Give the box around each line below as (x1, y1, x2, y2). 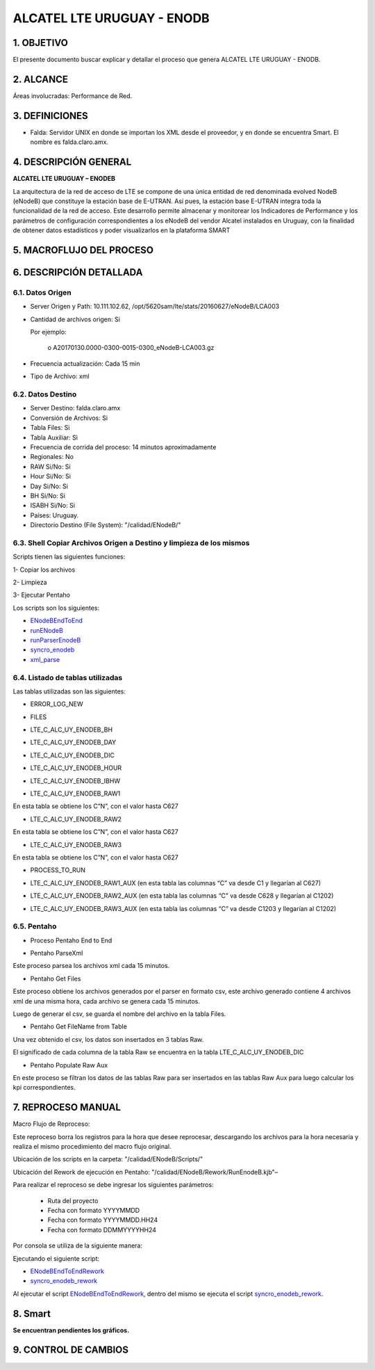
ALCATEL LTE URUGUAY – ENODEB (12, 175, 116, 183)
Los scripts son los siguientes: (12, 604, 100, 612)
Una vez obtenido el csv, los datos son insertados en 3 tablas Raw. (12, 1035, 204, 1043)
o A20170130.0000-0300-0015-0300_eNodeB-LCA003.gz (47, 344, 215, 352)
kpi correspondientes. (12, 1083, 76, 1092)
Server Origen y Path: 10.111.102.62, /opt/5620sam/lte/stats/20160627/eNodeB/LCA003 (30, 303, 280, 311)
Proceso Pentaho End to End (30, 936, 112, 944)
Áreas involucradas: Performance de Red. (12, 91, 133, 100)
